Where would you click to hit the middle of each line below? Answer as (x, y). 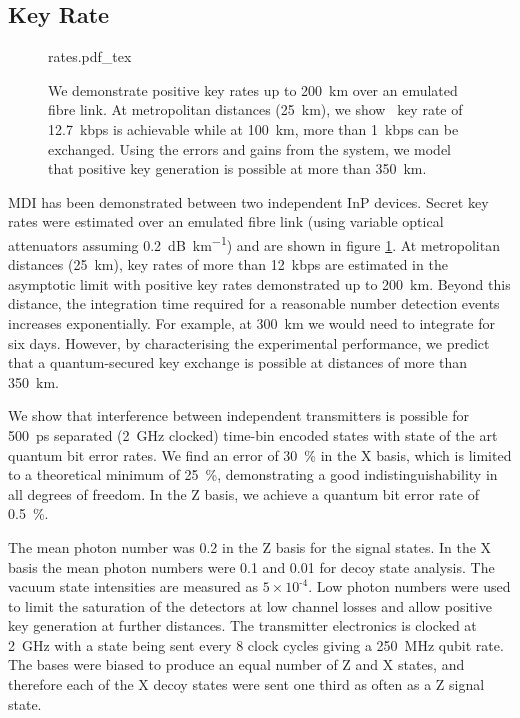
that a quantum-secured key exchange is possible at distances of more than (238, 362)
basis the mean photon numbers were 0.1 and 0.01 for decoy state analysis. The (251, 566)
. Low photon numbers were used (409, 586)
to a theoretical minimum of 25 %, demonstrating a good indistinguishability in (253, 474)
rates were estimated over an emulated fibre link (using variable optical (226, 221)
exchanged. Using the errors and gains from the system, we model (250, 148)
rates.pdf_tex (90, 56)
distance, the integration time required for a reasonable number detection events (254, 303)
